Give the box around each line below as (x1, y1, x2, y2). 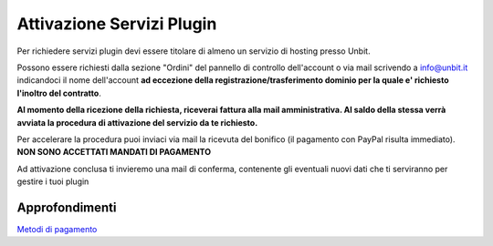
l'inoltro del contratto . (16, 87, 102, 98)
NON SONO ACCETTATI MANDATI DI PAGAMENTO (16, 147, 212, 158)
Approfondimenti (16, 200, 117, 215)
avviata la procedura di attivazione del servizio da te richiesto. (16, 117, 258, 128)
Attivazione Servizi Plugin (16, 14, 217, 34)
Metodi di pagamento (16, 223, 98, 234)
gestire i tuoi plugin (16, 176, 89, 187)
